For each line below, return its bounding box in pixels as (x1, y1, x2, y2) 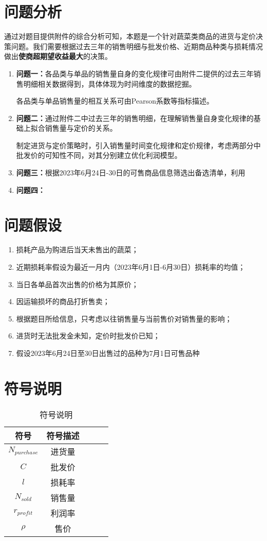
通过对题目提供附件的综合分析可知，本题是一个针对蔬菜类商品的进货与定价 (4, 31, 256, 42)
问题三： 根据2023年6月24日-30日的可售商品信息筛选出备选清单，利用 (16, 167, 245, 178)
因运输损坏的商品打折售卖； (16, 296, 110, 307)
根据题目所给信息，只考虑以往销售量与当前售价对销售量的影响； (16, 313, 232, 324)
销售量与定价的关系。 (45, 123, 117, 133)
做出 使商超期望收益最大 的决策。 (4, 51, 112, 62)
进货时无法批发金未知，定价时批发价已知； (16, 330, 160, 341)
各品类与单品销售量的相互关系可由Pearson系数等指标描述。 (16, 95, 214, 106)
